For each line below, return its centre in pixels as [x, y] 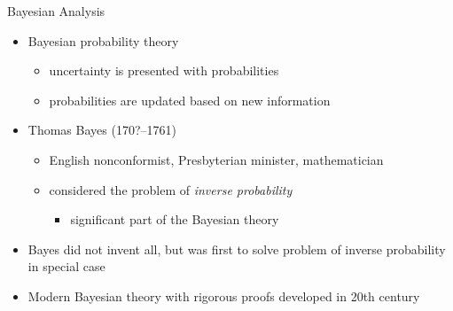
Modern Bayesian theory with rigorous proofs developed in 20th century [224, 295]
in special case [66, 266]
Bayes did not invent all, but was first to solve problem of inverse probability [237, 249]
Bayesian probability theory [103, 40]
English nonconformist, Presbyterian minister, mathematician [216, 159]
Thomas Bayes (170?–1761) [102, 130]
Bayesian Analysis [56, 11]
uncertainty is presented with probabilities [164, 70]
